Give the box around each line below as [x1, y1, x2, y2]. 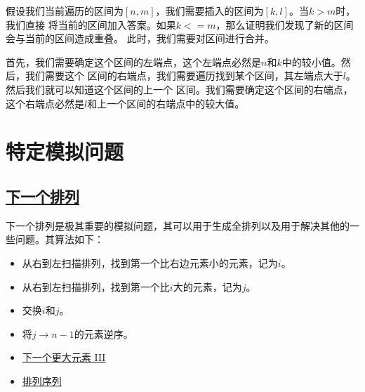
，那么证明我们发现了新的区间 [215, 17, 354, 32]
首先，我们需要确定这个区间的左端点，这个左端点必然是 [6, 54, 261, 69]
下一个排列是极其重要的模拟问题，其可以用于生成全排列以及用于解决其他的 [6, 218, 350, 233]
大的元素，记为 [173, 279, 242, 294]
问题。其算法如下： [15, 232, 104, 247]
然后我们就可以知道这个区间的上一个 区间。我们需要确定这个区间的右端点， [6, 81, 353, 96]
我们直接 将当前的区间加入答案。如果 [6, 17, 176, 32]
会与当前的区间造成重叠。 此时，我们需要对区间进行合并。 [6, 31, 274, 46]
